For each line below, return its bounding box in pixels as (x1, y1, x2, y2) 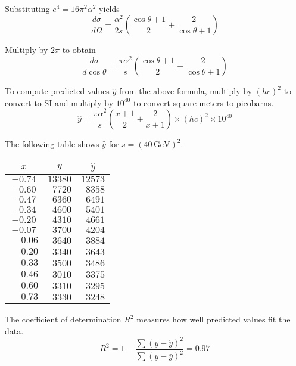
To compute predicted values (5, 85, 110, 97)
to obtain (62, 44, 96, 56)
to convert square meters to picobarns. (133, 96, 274, 108)
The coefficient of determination (5, 313, 121, 325)
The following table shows (5, 138, 99, 150)
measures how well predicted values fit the (136, 313, 291, 325)
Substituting (5, 2, 50, 14)
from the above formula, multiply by (119, 85, 253, 97)
